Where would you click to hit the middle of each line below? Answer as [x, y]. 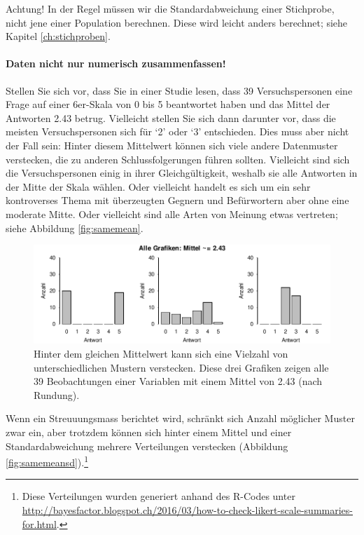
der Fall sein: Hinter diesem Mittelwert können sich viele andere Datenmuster [172, 145]
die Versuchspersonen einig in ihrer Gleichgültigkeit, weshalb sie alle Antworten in [182, 173]
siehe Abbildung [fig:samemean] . [75, 228]
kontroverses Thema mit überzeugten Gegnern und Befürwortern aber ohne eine [177, 200]
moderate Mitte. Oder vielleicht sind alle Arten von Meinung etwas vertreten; [172, 214]
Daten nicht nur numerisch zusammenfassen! [116, 63]
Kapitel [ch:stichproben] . [58, 36]
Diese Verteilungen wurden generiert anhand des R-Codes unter [159, 496]
